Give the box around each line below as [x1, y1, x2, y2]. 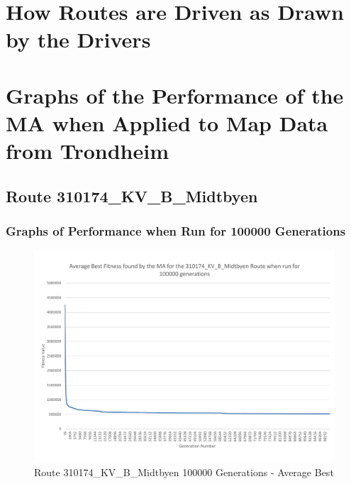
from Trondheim [6, 136, 169, 165]
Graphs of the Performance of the [6, 80, 344, 109]
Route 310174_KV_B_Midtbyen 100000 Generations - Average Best [34, 465, 334, 480]
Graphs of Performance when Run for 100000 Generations [6, 222, 346, 240]
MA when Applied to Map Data [6, 108, 328, 137]
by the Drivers [6, 25, 151, 54]
